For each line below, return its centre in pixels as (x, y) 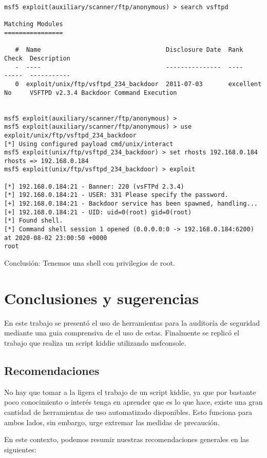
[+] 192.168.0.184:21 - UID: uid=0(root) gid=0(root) (98, 212)
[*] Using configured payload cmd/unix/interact (89, 144)
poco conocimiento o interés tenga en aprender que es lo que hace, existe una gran (133, 402)
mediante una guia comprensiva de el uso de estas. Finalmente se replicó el (122, 333)
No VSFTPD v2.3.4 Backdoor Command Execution (91, 93)
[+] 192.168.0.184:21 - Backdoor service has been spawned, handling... (131, 204)
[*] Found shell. (34, 221)
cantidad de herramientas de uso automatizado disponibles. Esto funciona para (128, 412)
